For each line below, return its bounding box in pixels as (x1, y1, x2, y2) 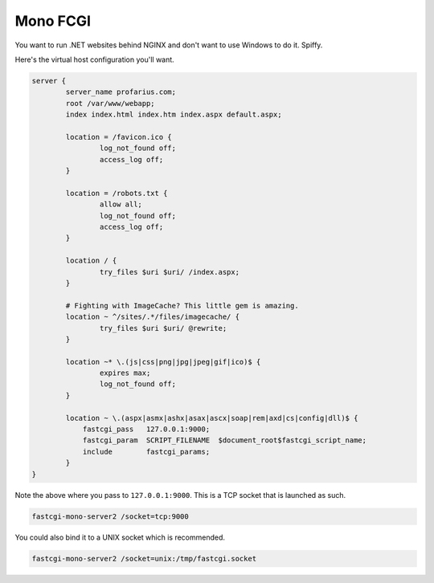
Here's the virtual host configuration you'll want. (14, 55, 174, 64)
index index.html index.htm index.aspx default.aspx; (65, 110, 282, 120)
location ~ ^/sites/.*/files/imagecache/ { (65, 312, 240, 321)
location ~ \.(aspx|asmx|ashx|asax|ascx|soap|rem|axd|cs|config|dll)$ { (65, 414, 358, 422)
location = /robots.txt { (65, 189, 168, 198)
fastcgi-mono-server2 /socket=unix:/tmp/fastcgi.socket (31, 554, 257, 563)
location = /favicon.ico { (65, 132, 172, 141)
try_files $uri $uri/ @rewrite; (99, 324, 227, 332)
